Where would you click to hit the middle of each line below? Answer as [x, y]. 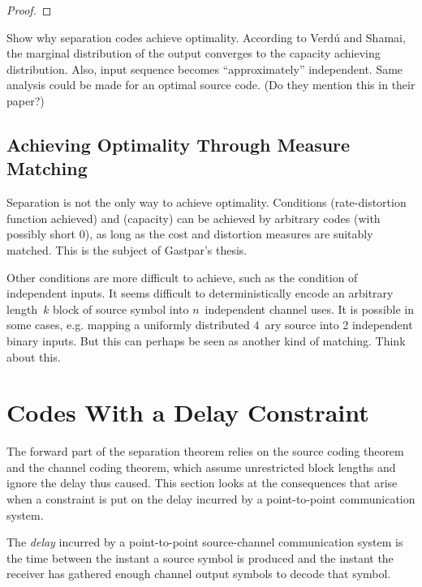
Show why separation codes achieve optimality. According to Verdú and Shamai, [206, 37]
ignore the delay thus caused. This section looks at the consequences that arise [202, 483]
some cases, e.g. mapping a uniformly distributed [128, 325]
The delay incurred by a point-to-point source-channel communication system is [205, 542]
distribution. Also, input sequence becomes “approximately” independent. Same [205, 69]
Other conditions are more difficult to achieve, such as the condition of [182, 277]
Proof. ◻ [29, 10]
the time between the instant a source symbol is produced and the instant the [200, 557]
